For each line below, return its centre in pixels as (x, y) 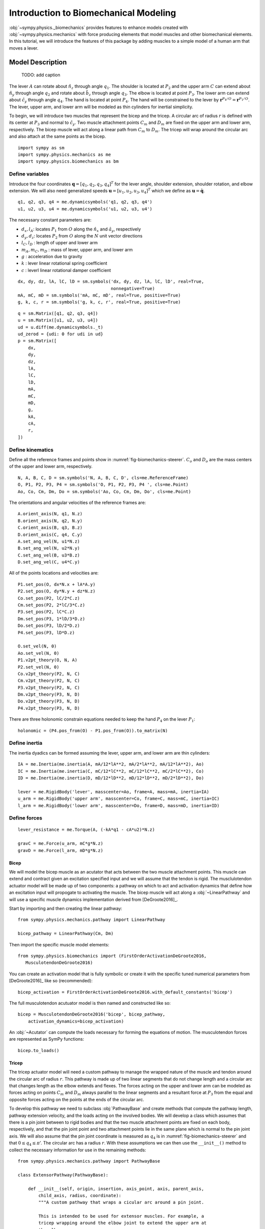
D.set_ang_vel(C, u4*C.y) (49, 562)
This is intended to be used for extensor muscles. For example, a (121, 1216)
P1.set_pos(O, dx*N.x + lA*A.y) (57, 584)
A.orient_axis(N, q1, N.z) (50, 514)
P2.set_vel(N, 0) (39, 667)
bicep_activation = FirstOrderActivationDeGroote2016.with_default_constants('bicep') (125, 992)
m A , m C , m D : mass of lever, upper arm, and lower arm (77, 250)
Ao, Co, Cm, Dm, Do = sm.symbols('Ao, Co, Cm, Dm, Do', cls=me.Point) (105, 491)
